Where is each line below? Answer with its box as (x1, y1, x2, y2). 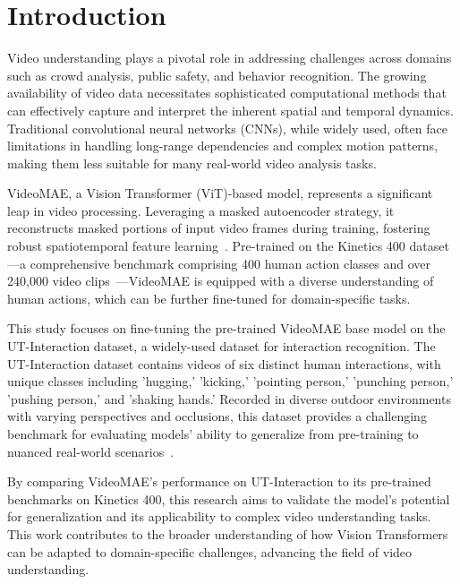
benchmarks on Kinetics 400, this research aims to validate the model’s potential (7, 489, 450, 508)
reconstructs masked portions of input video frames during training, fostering (7, 219, 430, 237)
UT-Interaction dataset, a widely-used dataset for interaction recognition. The (7, 337, 436, 356)
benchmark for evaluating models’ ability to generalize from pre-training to (7, 425, 419, 442)
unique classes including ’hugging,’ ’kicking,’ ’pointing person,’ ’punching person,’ (7, 372, 454, 391)
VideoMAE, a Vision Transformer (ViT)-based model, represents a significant (7, 184, 433, 202)
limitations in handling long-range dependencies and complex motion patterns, (7, 136, 439, 155)
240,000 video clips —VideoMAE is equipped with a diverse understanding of (7, 271, 434, 290)
